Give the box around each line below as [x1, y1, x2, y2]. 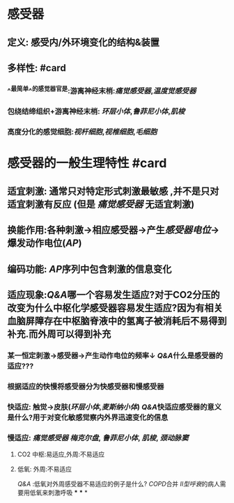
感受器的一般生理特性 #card [7, 155, 167, 171]
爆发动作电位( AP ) [7, 238, 82, 249]
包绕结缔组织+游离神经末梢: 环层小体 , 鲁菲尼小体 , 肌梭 [7, 107, 185, 116]
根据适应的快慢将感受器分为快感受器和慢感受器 [7, 381, 164, 391]
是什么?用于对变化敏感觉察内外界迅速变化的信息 [7, 412, 169, 422]
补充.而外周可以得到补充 [7, 328, 111, 340]
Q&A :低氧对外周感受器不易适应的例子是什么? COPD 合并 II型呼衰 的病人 [17, 480, 221, 488]
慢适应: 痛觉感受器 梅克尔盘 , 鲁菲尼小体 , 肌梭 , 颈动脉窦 [7, 433, 189, 442]
